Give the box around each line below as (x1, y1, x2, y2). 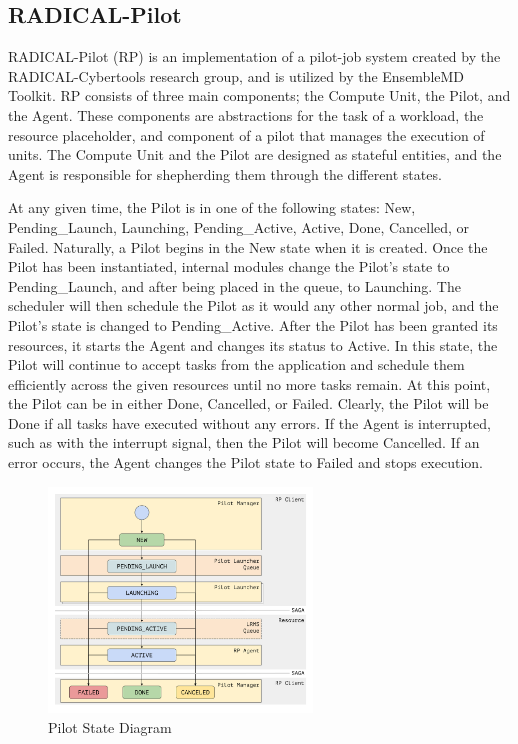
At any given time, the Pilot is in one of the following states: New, (8, 197, 416, 218)
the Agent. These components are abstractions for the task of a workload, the (8, 104, 484, 125)
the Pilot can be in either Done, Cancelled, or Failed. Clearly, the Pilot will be (8, 393, 489, 414)
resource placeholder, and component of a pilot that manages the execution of (8, 124, 485, 145)
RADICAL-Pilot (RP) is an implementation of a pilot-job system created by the (8, 46, 501, 67)
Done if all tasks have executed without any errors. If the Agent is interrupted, (8, 412, 491, 433)
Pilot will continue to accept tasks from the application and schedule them (8, 354, 465, 375)
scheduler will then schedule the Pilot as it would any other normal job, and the (8, 295, 499, 316)
